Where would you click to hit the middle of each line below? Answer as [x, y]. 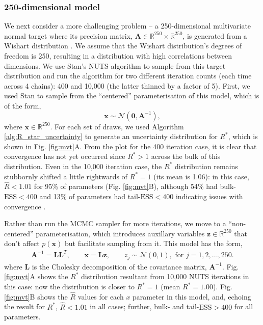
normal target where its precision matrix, [68, 35]
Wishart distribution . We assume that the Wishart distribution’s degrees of [123, 46]
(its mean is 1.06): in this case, [201, 176]
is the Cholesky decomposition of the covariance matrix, [119, 266]
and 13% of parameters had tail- [90, 196]
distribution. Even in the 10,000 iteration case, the [83, 166]
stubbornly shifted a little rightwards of [66, 176]
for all [244, 306]
